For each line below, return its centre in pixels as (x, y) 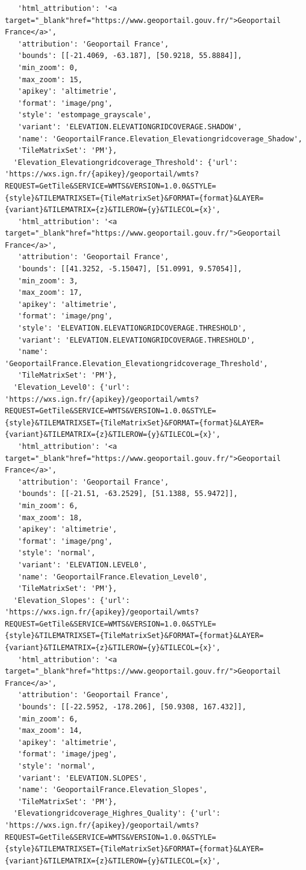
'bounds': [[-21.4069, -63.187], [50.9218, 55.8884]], (130, 56)
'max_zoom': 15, (50, 79)
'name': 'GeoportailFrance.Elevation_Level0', (113, 577)
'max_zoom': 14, (50, 731)
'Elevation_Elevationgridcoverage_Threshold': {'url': (126, 162)
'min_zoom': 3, (48, 281)
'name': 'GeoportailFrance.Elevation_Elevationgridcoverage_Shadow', (160, 139)
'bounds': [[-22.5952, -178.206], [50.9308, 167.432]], (132, 707)
